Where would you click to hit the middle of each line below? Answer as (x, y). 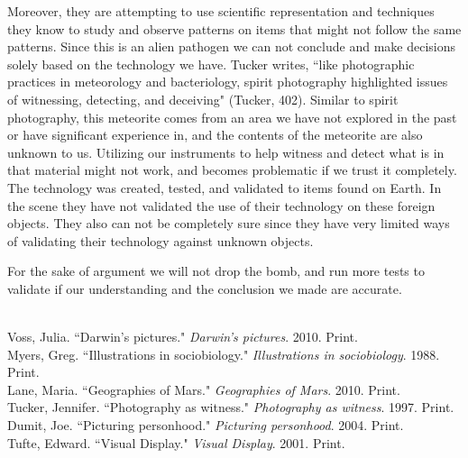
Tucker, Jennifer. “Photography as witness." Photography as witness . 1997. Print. (231, 407)
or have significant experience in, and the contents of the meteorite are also (215, 135)
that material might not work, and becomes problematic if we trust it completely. (232, 170)
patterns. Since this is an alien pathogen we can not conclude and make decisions (232, 46)
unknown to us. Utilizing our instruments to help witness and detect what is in (226, 152)
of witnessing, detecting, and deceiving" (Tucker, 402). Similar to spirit (203, 99)
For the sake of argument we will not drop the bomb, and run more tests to (216, 271)
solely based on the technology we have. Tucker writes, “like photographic (211, 64)
